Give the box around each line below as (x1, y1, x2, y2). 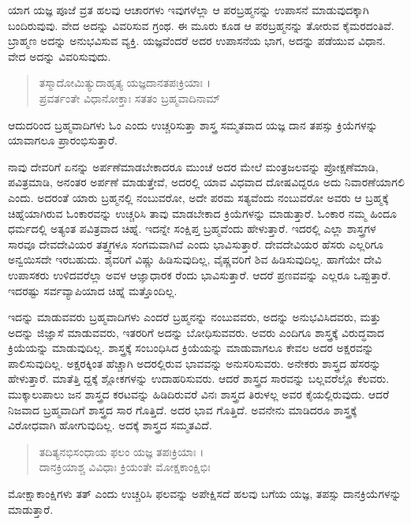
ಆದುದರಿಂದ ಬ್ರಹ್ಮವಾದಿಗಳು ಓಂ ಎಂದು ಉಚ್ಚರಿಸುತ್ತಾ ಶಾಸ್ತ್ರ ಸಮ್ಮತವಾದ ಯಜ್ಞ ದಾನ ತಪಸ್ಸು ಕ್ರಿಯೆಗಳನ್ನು (8, 116, 378, 133)
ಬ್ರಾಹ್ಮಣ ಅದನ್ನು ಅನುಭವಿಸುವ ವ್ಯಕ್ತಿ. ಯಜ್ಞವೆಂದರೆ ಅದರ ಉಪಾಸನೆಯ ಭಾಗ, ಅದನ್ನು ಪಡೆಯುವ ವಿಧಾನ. (8, 32, 386, 49)
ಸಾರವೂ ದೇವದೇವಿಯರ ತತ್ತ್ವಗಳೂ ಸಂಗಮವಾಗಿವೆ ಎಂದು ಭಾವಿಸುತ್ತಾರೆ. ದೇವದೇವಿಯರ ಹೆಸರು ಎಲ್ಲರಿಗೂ (8, 235, 384, 252)
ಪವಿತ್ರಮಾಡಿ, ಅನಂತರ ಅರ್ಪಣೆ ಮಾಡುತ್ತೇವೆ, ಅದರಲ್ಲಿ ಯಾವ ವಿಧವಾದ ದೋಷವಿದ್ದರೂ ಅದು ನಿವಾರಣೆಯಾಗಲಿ (8, 174, 405, 190)
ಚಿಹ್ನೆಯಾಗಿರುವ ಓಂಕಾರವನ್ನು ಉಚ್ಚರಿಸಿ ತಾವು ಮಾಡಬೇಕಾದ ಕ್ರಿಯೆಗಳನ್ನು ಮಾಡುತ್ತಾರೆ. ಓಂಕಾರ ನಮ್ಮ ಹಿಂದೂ (8, 204, 397, 221)
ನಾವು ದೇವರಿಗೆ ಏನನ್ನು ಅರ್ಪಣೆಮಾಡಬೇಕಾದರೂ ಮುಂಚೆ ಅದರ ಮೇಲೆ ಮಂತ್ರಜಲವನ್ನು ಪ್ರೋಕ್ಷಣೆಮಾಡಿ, (8, 158, 379, 174)
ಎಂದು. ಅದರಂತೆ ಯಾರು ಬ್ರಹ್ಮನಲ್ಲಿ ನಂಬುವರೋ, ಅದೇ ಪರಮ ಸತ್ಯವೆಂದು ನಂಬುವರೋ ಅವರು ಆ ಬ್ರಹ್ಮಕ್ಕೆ (8, 189, 389, 205)
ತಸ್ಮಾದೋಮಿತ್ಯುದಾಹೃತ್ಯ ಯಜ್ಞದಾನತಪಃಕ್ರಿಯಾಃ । (39, 74, 211, 91)
